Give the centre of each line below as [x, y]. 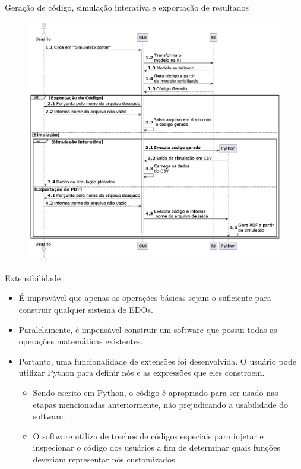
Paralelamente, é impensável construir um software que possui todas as [148, 329]
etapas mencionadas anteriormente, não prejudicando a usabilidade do [160, 404]
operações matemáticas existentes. [81, 341]
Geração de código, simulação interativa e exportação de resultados [127, 7]
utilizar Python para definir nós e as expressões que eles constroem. [142, 373]
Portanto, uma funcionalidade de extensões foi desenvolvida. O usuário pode [158, 361]
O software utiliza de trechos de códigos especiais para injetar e [148, 435]
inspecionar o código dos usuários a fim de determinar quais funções [156, 447]
